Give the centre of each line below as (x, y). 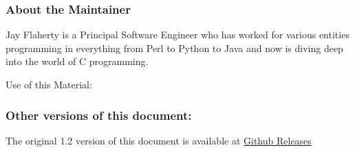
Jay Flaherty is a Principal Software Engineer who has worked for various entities (177, 35)
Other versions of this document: (99, 115)
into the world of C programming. (77, 61)
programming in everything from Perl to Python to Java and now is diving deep (174, 48)
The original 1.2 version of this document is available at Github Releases (159, 140)
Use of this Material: (49, 84)
